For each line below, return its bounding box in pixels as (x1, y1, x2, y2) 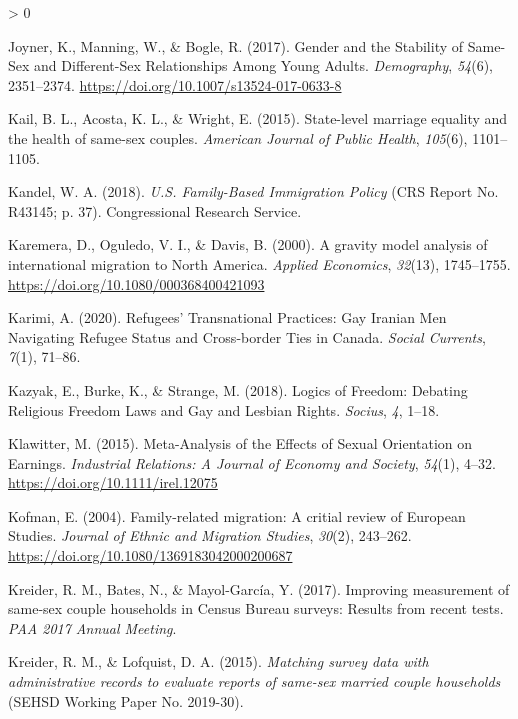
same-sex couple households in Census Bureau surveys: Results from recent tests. (8, 598, 504, 619)
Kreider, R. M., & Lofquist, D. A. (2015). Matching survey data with (8, 651, 429, 672)
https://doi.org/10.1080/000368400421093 (8, 273, 265, 294)
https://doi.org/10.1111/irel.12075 (8, 472, 218, 493)
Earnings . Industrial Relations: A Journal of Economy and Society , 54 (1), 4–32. (8, 452, 496, 473)
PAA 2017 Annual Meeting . (8, 617, 177, 638)
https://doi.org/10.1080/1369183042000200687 (8, 545, 293, 566)
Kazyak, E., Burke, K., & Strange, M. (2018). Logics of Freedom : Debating (8, 379, 468, 400)
